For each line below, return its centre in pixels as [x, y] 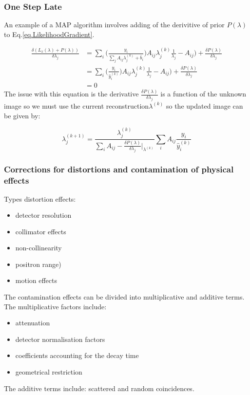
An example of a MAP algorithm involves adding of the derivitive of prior [114, 25]
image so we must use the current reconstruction [77, 105]
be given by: [22, 115]
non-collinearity [38, 248]
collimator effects [41, 231]
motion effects [36, 280]
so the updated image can [204, 105]
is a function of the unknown [203, 94]
